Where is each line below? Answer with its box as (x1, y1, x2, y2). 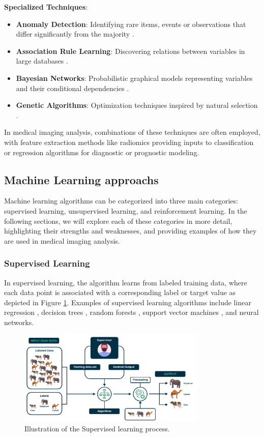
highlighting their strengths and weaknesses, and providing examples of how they (4, 225, 257, 236)
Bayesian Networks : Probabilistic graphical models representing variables (16, 72, 253, 83)
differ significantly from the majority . (16, 28, 134, 39)
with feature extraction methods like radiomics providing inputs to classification (4, 136, 254, 147)
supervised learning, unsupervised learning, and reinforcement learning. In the (4, 205, 247, 216)
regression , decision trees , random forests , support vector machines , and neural (4, 307, 259, 317)
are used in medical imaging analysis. (4, 235, 120, 246)
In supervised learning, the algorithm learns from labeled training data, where (4, 277, 247, 287)
